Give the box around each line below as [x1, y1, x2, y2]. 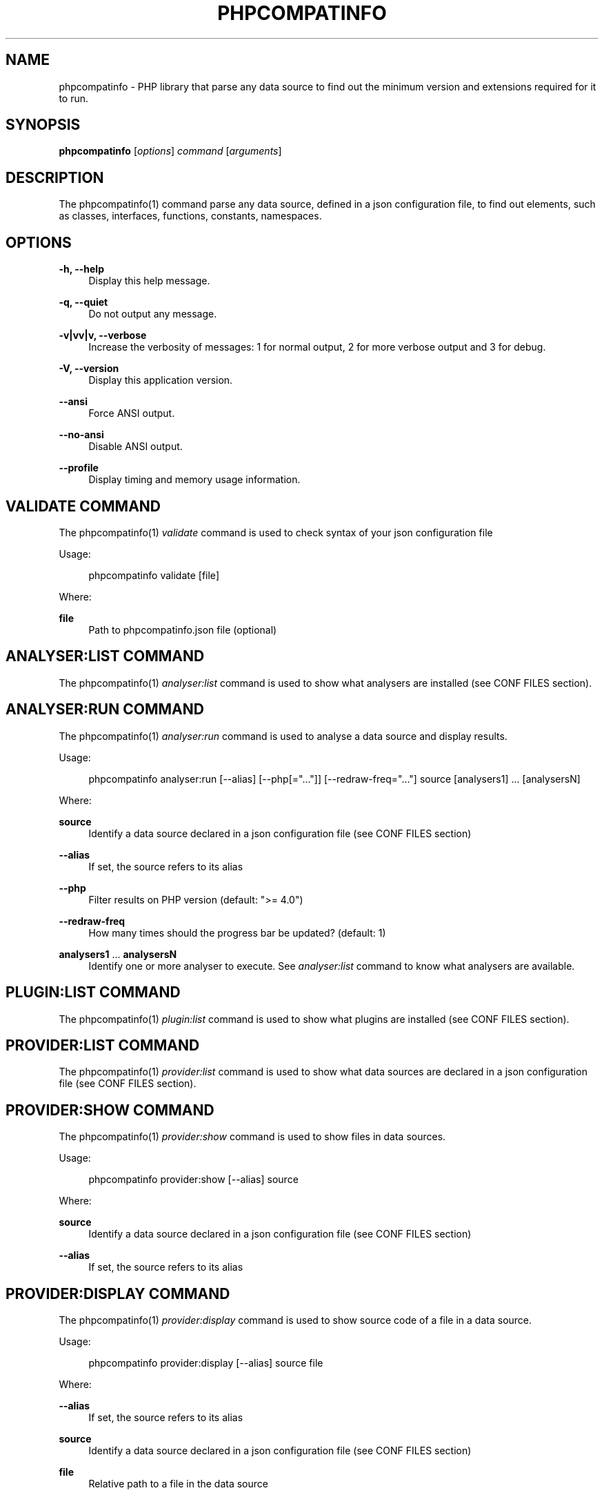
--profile [59, 462, 99, 474]
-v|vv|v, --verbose [59, 329, 147, 342]
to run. [59, 92, 89, 104]
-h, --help [59, 263, 104, 275]
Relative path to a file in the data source [88, 1478, 268, 1490]
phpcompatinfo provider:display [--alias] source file [88, 1357, 323, 1369]
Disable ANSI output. [88, 440, 183, 453]
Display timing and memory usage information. [88, 473, 301, 486]
